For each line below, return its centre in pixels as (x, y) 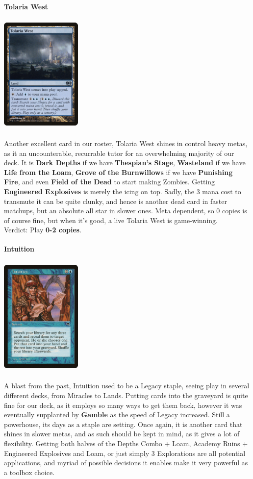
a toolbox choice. (29, 472)
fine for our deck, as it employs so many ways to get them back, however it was (123, 405)
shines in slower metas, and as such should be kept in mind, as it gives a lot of (122, 434)
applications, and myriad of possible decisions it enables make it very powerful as (126, 463)
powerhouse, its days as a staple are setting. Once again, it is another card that (123, 424)
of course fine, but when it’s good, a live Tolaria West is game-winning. (111, 220)
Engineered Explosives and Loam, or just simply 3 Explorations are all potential (125, 453)
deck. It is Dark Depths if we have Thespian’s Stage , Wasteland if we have (125, 163)
